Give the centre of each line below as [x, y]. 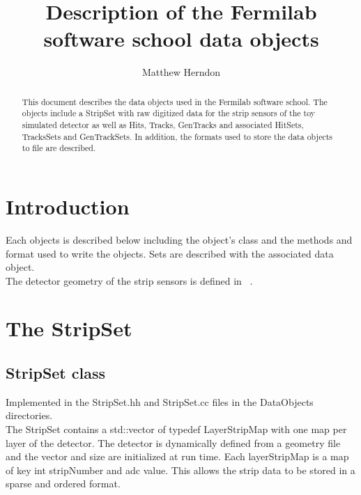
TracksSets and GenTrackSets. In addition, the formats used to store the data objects [177, 136]
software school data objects [181, 39]
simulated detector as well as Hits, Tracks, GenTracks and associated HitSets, [163, 125]
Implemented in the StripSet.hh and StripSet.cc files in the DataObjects [160, 401]
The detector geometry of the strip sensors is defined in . [129, 280]
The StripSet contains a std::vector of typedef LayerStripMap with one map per [176, 429]
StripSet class [56, 373]
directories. [29, 415]
